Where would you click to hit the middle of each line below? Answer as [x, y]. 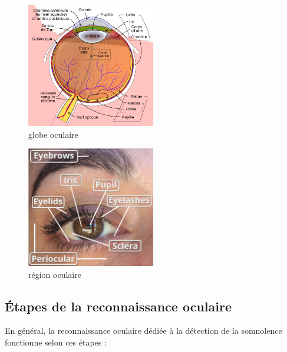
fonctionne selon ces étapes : [56, 342]
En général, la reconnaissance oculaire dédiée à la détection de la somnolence [143, 331]
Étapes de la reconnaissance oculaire [118, 306]
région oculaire [55, 274]
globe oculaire [53, 134]
